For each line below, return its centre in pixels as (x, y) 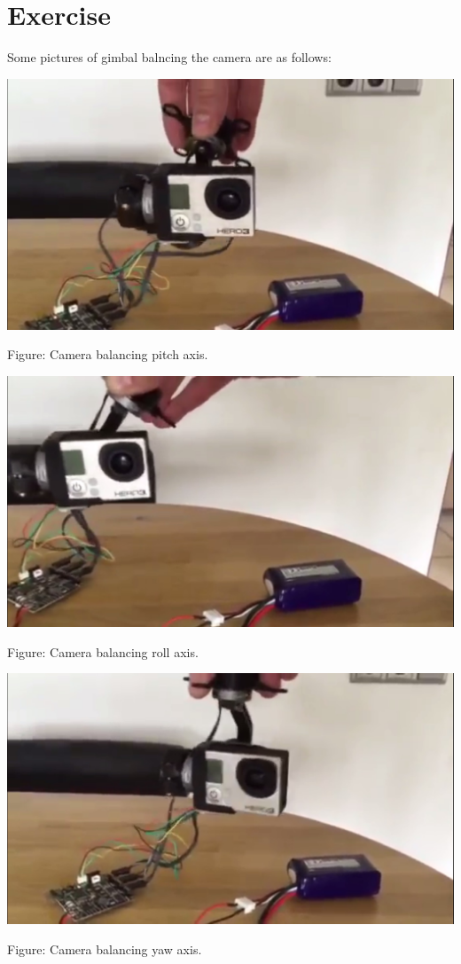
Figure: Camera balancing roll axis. (103, 651)
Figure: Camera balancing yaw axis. (105, 948)
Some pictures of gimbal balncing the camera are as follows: (169, 57)
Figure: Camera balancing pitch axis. (108, 354)
